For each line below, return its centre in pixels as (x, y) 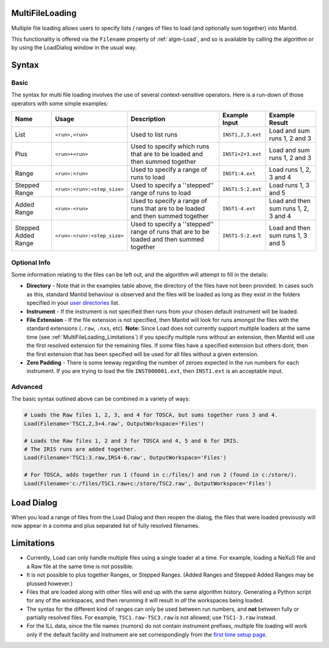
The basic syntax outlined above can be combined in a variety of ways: (101, 399)
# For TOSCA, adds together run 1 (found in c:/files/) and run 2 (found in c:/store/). (161, 475)
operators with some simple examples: (60, 103)
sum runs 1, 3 (288, 236)
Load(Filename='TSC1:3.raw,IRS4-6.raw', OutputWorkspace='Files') (125, 458)
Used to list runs (154, 135)
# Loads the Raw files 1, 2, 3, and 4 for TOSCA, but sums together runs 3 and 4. (151, 415)
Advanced (27, 387)
